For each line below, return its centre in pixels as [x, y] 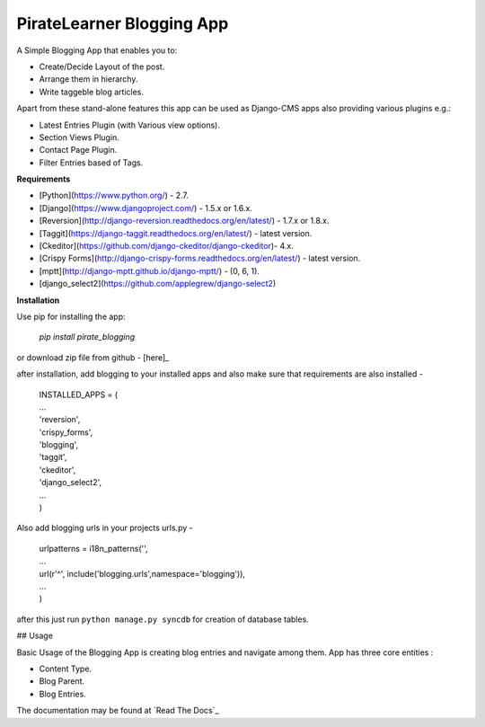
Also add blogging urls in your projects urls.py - [105, 528]
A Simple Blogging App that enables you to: [97, 50]
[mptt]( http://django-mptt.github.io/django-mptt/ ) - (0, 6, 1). [150, 270]
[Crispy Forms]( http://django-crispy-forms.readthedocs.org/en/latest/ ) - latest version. [200, 258]
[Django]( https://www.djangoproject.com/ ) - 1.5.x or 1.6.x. [146, 208]
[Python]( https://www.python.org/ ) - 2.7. [114, 195]
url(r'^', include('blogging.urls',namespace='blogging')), [142, 573]
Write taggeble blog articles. [91, 92]
